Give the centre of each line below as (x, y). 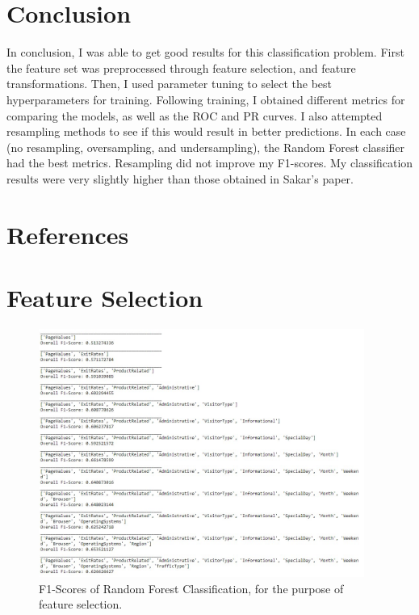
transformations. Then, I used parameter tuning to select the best (170, 84)
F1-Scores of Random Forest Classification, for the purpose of (191, 588)
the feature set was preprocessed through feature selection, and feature (181, 67)
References (68, 234)
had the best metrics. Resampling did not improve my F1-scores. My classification (210, 163)
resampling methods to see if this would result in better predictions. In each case (206, 131)
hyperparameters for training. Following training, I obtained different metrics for (206, 99)
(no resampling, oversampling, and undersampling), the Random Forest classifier (206, 147)
